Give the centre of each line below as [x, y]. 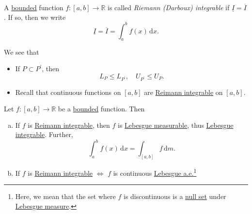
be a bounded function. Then [101, 109]
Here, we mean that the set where [65, 196]
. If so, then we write [35, 17]
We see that [22, 52]
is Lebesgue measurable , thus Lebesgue [176, 125]
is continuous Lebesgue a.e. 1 [155, 172]
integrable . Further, [44, 134]
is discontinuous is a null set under [175, 196]
